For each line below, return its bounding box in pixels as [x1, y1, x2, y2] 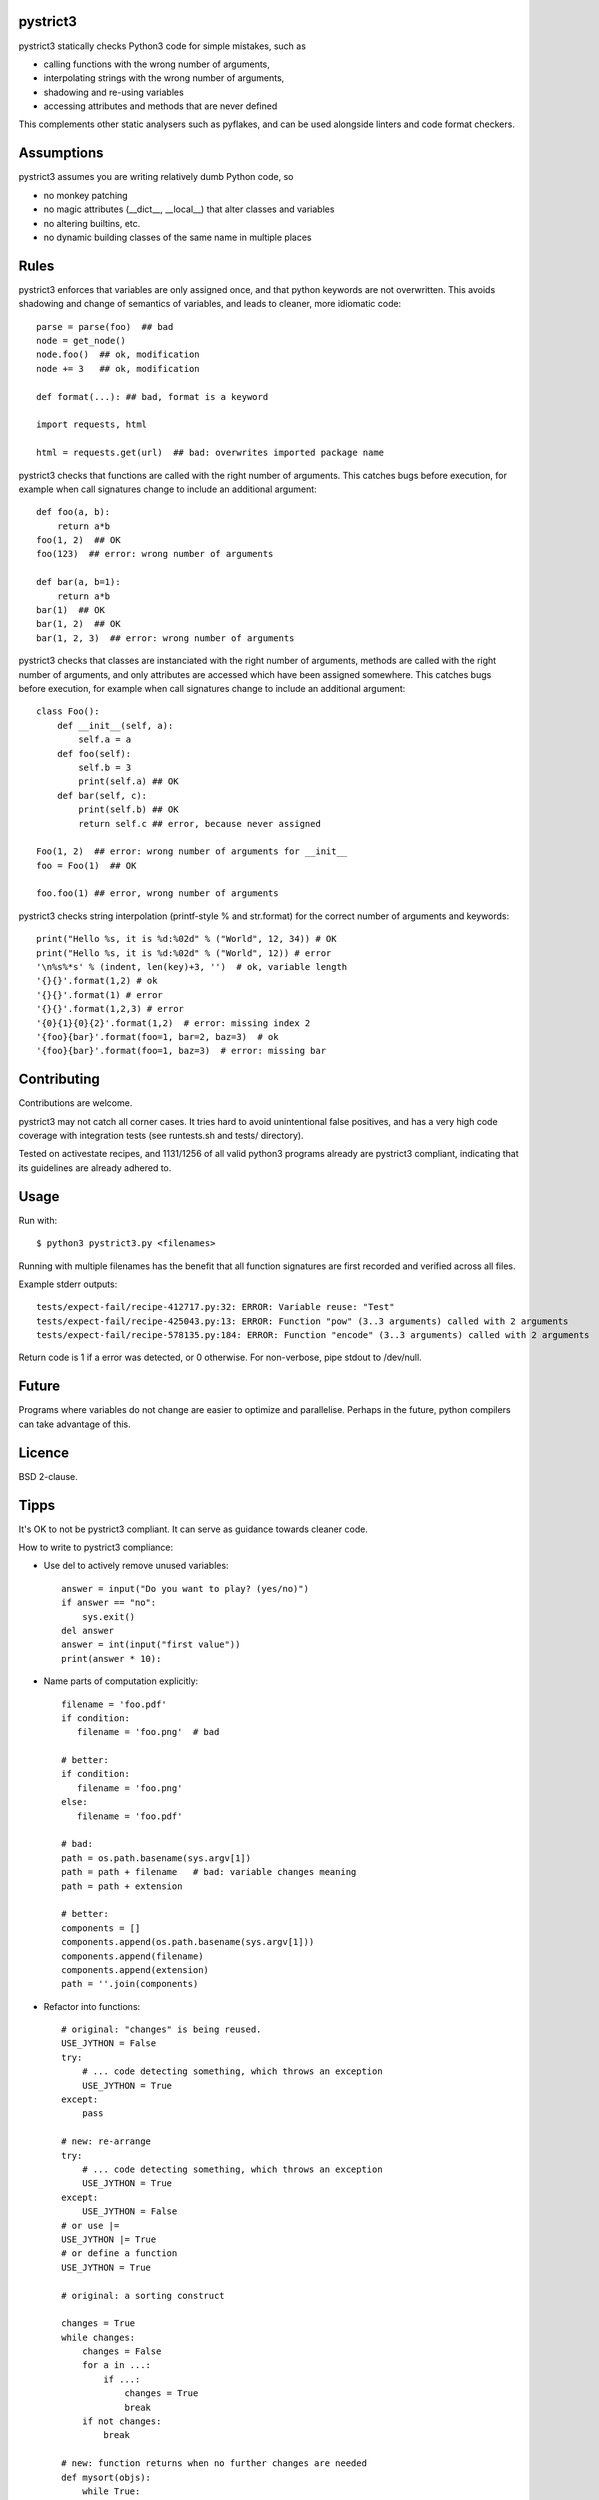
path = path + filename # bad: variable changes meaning [61, 1866, 357, 1878]
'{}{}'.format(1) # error [36, 989, 164, 1000]
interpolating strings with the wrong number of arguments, [43, 72, 285, 84]
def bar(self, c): [56, 790, 148, 801]
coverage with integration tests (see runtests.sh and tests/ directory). [18, 1130, 304, 1142]
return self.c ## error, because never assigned [78, 818, 322, 829]
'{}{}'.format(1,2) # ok [36, 975, 158, 987]
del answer [61, 1625, 115, 1636]
